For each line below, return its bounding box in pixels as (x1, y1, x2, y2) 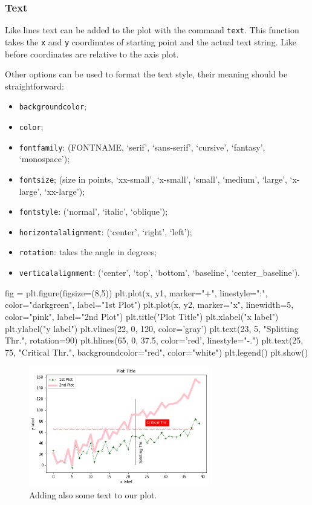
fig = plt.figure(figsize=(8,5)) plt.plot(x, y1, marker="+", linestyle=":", (5, 286, 268, 299)
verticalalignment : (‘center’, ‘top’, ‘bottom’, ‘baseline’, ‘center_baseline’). (19, 266, 300, 279)
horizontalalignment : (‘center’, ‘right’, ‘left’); (19, 225, 192, 238)
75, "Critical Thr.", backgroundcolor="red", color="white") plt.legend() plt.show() (5, 345, 308, 358)
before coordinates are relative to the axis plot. (5, 47, 179, 60)
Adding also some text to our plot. (29, 488, 157, 501)
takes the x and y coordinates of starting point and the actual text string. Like (5, 35, 297, 48)
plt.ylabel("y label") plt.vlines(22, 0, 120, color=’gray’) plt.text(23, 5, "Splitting (5, 322, 299, 334)
